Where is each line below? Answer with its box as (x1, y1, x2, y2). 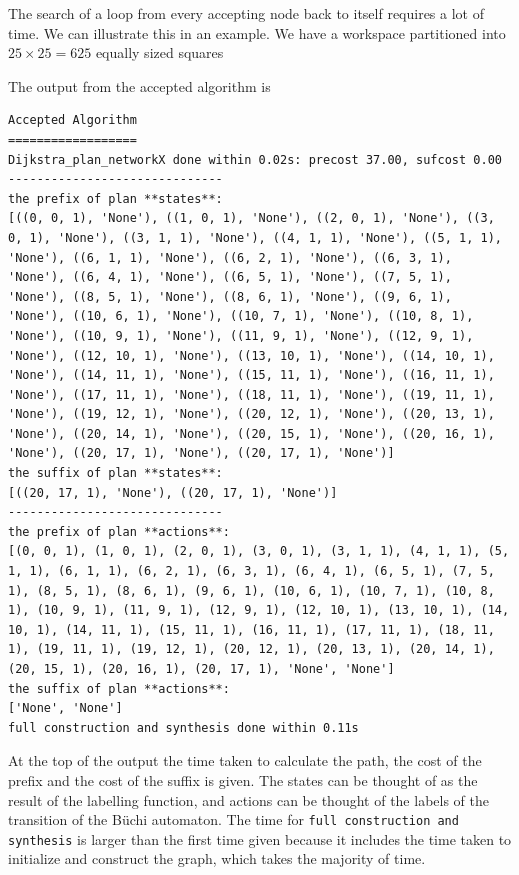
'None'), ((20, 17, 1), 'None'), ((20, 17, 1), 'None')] (8, 446, 395, 461)
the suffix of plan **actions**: (8, 681, 230, 696)
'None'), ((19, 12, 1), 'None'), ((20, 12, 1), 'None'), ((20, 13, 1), (8, 407, 495, 422)
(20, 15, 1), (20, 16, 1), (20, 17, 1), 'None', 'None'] (8, 662, 395, 676)
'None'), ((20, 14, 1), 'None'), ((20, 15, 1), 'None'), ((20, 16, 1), (8, 426, 495, 441)
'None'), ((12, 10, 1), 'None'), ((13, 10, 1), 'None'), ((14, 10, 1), (8, 348, 495, 363)
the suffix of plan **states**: (8, 466, 223, 481)
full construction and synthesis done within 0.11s (8, 720, 359, 735)
